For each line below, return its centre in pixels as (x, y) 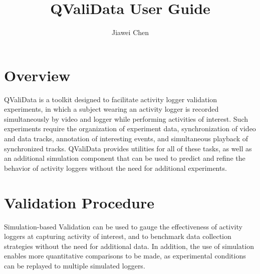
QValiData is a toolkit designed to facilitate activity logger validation (111, 99)
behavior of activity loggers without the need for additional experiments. (115, 168)
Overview (37, 75)
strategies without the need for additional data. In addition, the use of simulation (129, 246)
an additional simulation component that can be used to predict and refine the (125, 158)
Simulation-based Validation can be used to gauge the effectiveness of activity (123, 226)
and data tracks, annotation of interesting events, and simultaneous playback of (126, 139)
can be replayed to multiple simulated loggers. (75, 265)
